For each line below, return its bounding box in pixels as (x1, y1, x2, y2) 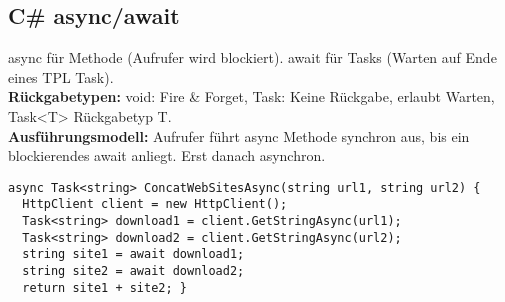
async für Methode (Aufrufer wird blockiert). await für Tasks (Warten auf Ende (8, 47, 497, 68)
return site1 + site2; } (22, 280, 187, 295)
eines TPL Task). (8, 66, 114, 87)
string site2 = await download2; (22, 264, 245, 279)
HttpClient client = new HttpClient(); (22, 197, 288, 212)
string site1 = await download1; (22, 247, 245, 262)
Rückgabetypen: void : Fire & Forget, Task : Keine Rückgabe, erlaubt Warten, (8, 86, 495, 107)
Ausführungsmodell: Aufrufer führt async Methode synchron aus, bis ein (8, 125, 470, 146)
